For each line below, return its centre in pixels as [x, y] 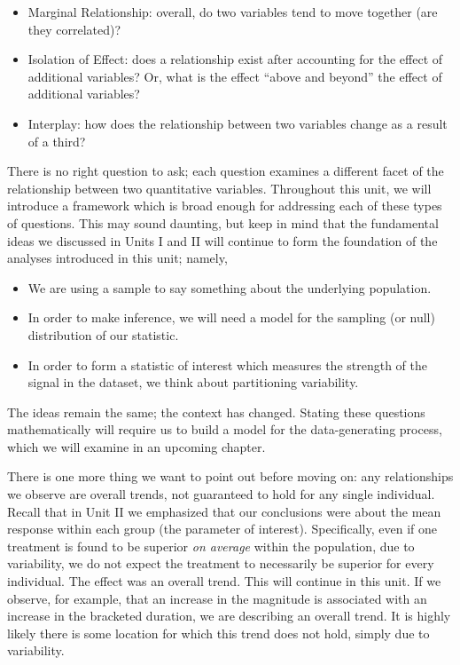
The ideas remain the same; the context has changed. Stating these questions [216, 412]
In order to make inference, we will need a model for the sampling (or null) [231, 317]
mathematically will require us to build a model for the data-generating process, [225, 429]
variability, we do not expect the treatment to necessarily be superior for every [221, 563]
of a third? [57, 141]
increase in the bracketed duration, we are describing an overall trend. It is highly [229, 616]
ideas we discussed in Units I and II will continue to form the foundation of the [222, 240]
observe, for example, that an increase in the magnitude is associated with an [217, 598]
